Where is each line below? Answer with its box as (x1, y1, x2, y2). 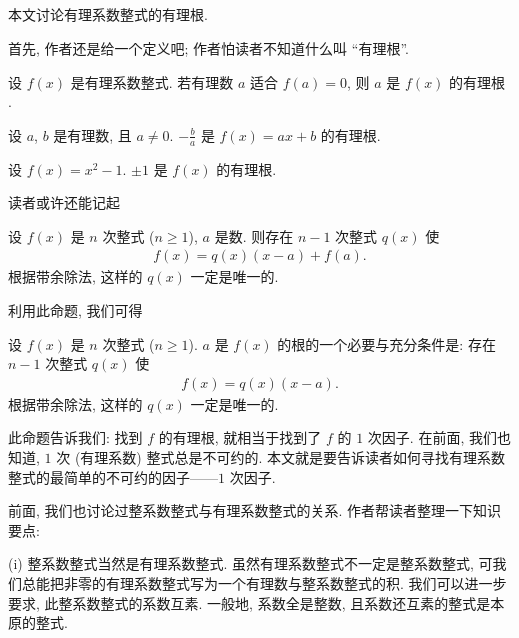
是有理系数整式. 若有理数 (70, 71, 234, 92)
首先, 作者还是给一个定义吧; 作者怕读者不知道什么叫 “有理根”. (8, 37, 409, 58)
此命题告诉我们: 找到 (8, 427, 143, 448)
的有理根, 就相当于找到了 (158, 427, 322, 448)
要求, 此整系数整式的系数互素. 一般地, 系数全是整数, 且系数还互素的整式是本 (8, 592, 505, 613)
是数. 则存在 (214, 225, 294, 246)
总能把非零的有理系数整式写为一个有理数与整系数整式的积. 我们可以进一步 (21, 572, 507, 593)
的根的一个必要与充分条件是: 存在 (277, 333, 496, 354)
